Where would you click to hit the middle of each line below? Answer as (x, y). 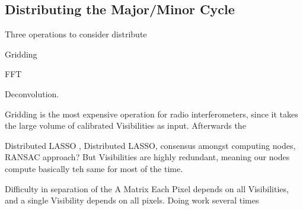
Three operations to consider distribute (76, 34)
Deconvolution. (32, 93)
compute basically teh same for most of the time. (94, 168)
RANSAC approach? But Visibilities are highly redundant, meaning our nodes (147, 157)
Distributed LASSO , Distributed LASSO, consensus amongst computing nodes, (150, 145)
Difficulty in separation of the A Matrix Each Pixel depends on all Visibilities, (147, 188)
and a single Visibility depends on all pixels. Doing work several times (132, 200)
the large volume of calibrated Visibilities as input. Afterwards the (125, 125)
